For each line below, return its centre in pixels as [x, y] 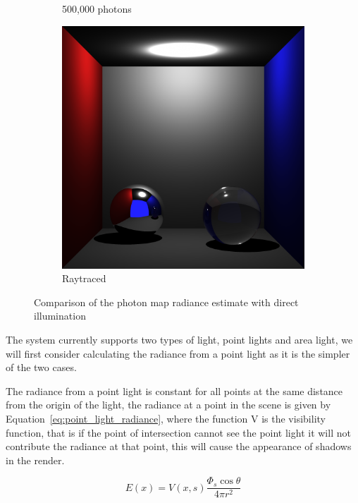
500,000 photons [97, 8]
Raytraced [84, 278]
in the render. [35, 460]
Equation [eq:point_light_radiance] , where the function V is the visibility [166, 418]
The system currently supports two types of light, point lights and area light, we [179, 339]
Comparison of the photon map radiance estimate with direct [166, 302]
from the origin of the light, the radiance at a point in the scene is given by [168, 405]
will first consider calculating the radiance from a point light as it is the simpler [178, 353]
